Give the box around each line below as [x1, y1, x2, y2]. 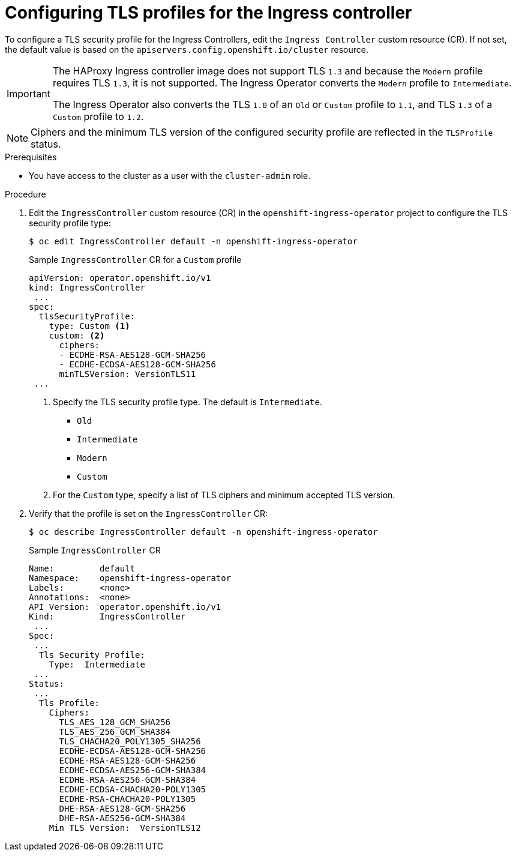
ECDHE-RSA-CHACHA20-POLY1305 [59, 794, 196, 804]
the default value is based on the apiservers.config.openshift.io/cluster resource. [5, 44, 368, 55]
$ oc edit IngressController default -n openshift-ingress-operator [29, 236, 358, 246]
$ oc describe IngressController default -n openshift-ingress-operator [29, 526, 378, 537]
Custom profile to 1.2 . [52, 110, 144, 122]
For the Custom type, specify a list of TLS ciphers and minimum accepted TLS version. [53, 489, 395, 500]
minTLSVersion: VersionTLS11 [59, 369, 196, 379]
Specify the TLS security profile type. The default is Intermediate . [53, 396, 322, 407]
